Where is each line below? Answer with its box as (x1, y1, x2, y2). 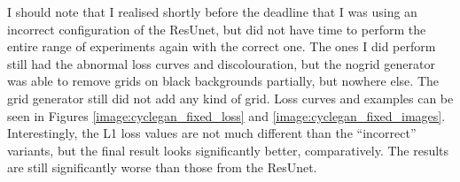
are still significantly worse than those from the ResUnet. (7, 158, 317, 177)
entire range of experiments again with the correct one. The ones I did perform (7, 37, 436, 56)
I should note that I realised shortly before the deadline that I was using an (7, 3, 417, 20)
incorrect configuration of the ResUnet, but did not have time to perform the (7, 19, 426, 38)
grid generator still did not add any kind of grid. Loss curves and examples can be (7, 88, 454, 107)
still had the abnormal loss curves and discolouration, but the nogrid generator (7, 54, 435, 72)
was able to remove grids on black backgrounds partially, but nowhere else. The (7, 72, 439, 90)
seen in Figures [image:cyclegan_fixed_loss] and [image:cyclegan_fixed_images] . (7, 106, 446, 125)
